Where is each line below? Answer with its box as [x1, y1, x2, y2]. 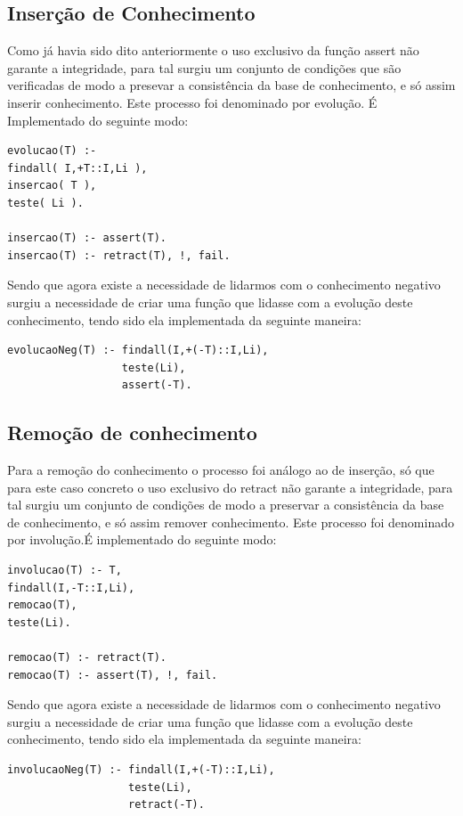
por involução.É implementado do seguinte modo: [7, 530, 277, 549]
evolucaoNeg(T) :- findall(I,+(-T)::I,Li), [7, 344, 269, 357]
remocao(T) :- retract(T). [7, 651, 167, 665]
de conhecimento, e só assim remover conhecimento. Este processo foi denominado [7, 512, 454, 531]
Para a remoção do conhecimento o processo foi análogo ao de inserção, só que [7, 461, 435, 479]
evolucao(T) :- [7, 144, 97, 158]
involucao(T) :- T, [7, 564, 122, 577]
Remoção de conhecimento [7, 419, 257, 446]
